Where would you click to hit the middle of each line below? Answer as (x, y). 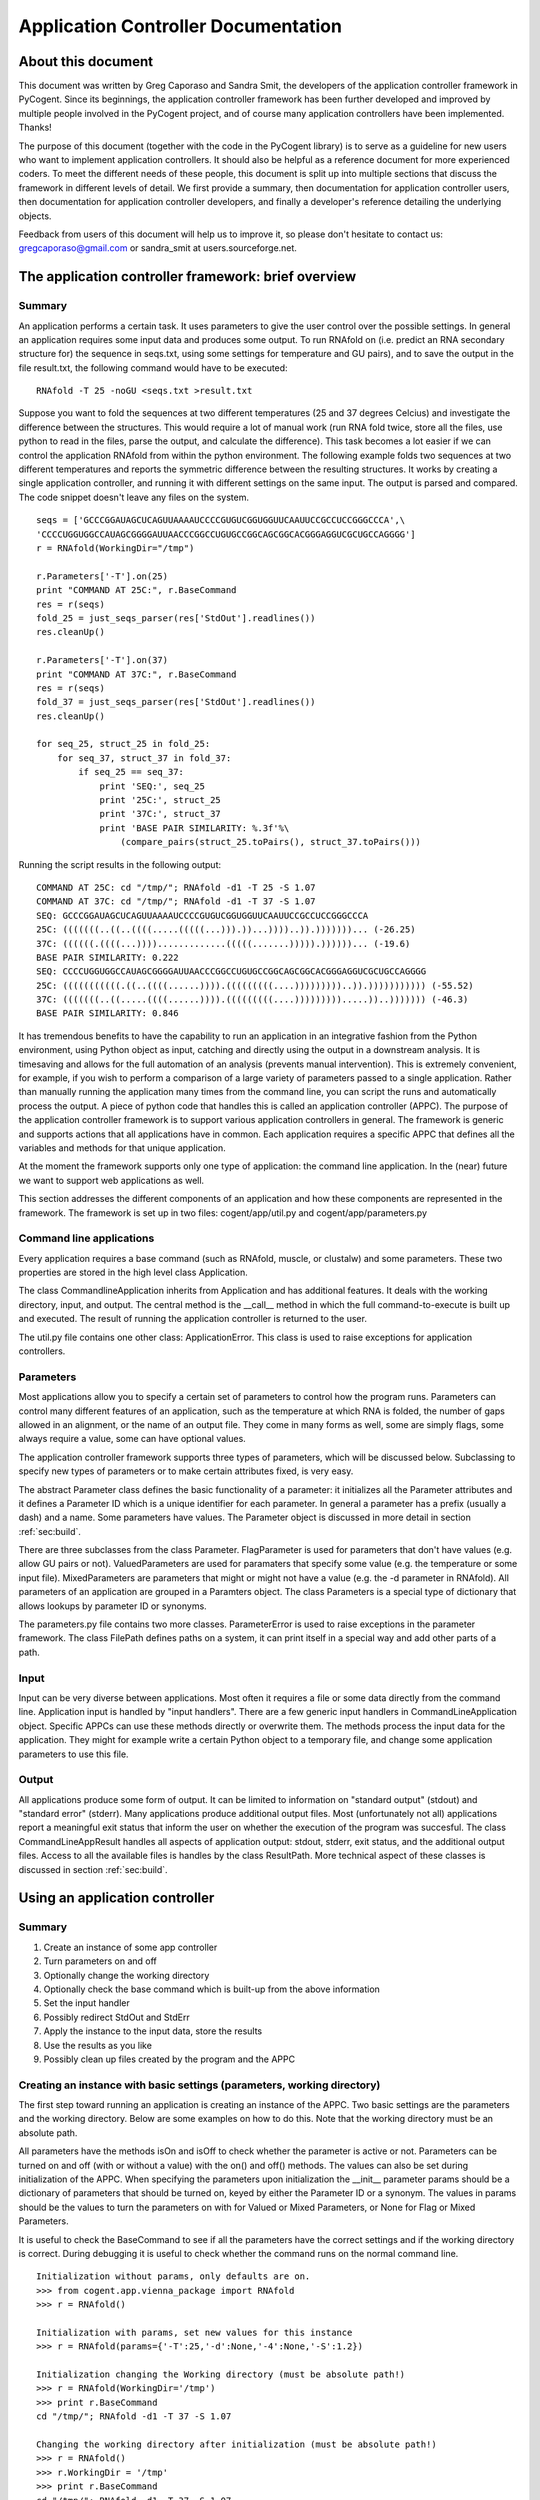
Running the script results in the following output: (120, 864)
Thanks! (35, 127)
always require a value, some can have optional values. (132, 1439)
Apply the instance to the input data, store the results (153, 2031)
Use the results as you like (97, 2045)
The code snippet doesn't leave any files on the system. (134, 497)
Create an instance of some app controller (130, 1947)
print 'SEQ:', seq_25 (152, 786)
